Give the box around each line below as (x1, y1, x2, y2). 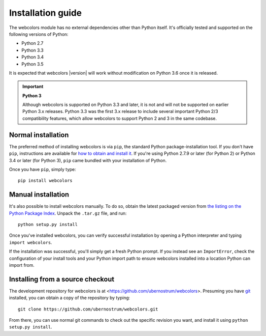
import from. (9, 262, 34, 268)
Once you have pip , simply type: (9, 166, 76, 172)
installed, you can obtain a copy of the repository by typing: (9, 295, 131, 301)
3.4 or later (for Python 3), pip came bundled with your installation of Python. (9, 157, 167, 163)
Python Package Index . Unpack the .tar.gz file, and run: (9, 210, 127, 216)
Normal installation (9, 131, 69, 139)
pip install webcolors (18, 178, 73, 184)
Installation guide (9, 7, 82, 18)
